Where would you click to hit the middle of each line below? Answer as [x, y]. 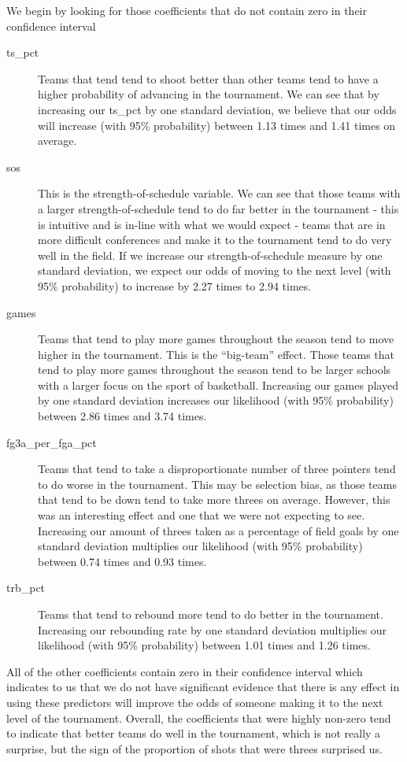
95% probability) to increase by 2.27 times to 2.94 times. [175, 285]
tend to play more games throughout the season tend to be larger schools [215, 370]
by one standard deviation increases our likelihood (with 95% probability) [216, 400]
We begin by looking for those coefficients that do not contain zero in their [187, 10]
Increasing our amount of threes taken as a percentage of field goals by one [218, 530]
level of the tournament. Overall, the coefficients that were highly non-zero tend [199, 718]
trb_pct [26, 588]
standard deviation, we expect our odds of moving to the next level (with [215, 270]
